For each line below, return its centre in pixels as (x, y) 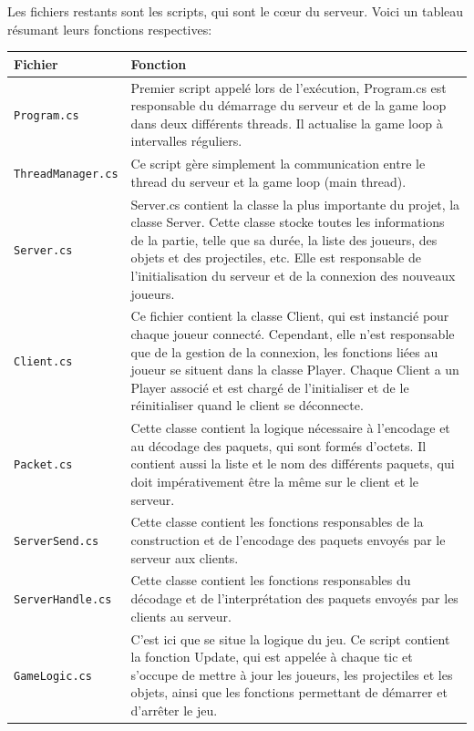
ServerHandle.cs (63, 600)
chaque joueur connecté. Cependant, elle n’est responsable (293, 334)
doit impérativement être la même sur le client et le (275, 481)
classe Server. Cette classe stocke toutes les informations (288, 222)
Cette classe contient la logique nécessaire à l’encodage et (290, 428)
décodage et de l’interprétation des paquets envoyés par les (294, 598)
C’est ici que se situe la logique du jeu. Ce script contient (290, 638)
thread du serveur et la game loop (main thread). (268, 181)
